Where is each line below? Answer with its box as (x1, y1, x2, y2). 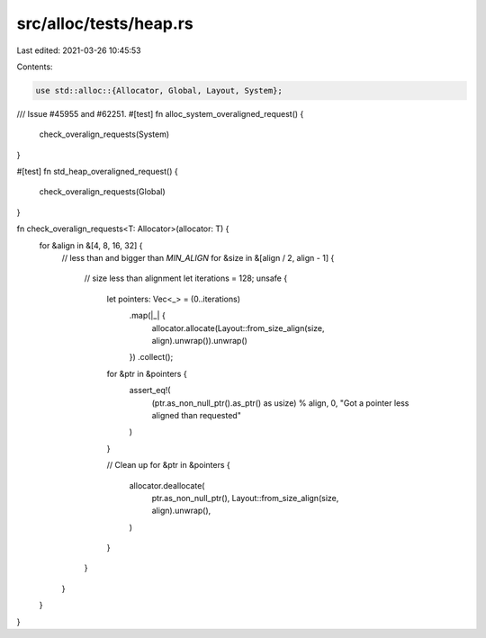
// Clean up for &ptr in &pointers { (106, 460, 230, 471)
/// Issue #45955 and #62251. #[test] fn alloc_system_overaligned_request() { (16, 108, 304, 119)
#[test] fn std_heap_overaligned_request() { (16, 166, 179, 177)
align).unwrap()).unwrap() (151, 335, 247, 346)
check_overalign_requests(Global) (39, 186, 166, 197)
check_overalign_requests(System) (39, 129, 170, 139)
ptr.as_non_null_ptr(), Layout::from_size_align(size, (151, 492, 339, 503)
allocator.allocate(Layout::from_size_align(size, (151, 322, 325, 333)
